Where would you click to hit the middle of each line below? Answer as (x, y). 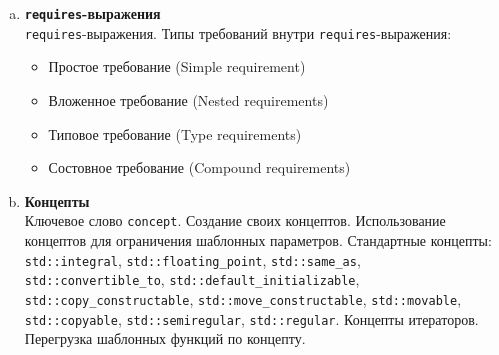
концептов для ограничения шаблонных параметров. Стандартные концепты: (258, 239)
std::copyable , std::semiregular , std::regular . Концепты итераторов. (251, 318)
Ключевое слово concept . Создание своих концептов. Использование (235, 220)
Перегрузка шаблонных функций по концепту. (165, 338)
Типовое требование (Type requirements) (175, 133)
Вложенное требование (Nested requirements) (188, 99)
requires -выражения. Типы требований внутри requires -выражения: (238, 32)
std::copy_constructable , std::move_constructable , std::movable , (243, 298)
